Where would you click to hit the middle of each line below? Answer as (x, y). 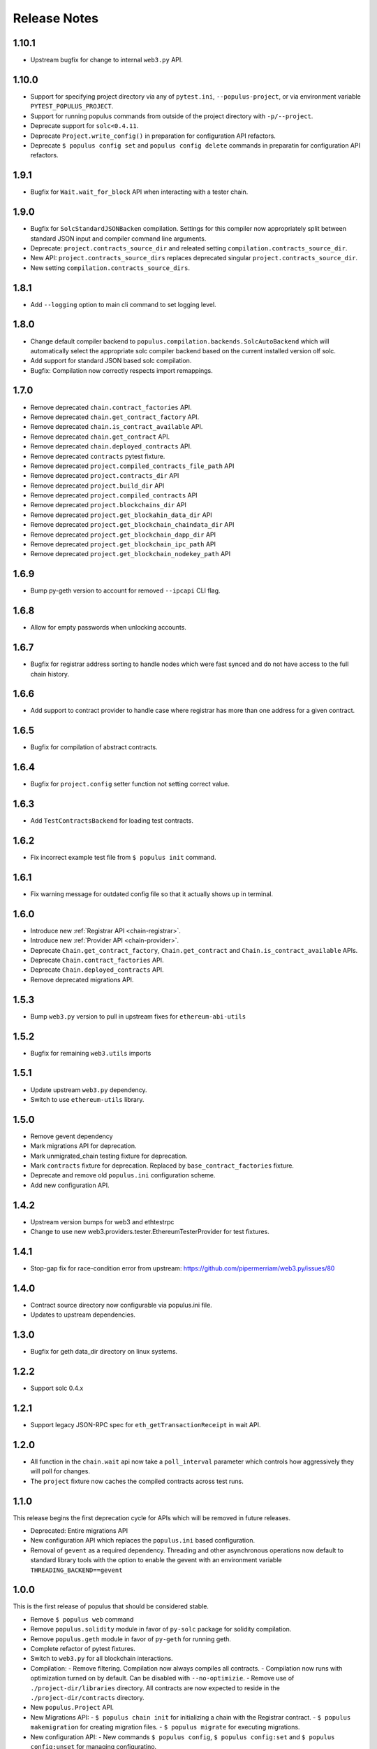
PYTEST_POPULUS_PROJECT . (72, 106)
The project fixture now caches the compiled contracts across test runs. (137, 1481)
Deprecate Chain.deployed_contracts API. (97, 970)
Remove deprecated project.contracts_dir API (105, 476)
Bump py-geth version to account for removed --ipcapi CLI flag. (125, 590)
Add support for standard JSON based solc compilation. (111, 361)
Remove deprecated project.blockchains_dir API (108, 505)
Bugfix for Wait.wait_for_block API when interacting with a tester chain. (139, 192)
